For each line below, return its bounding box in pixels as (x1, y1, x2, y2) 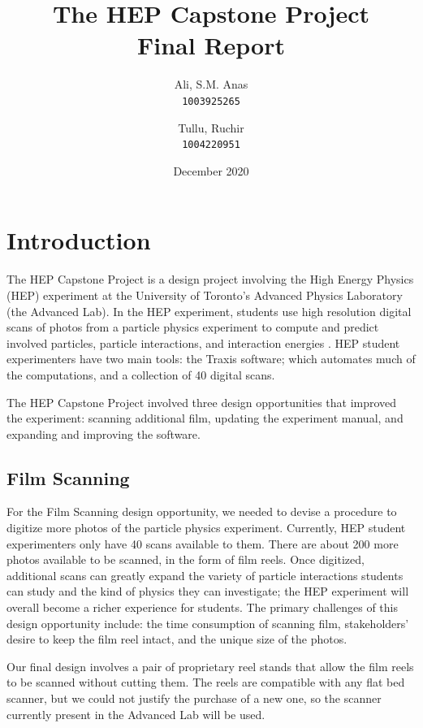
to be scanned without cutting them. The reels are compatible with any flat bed (6, 674, 405, 691)
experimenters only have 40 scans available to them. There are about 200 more (6, 535, 399, 552)
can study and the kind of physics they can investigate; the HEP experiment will (6, 583, 409, 600)
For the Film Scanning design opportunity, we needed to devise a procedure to (6, 503, 397, 520)
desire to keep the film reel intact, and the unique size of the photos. (6, 630, 347, 648)
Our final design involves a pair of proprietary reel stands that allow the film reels (6, 657, 414, 674)
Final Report (136, 28, 285, 62)
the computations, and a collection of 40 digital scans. (6, 366, 275, 383)
